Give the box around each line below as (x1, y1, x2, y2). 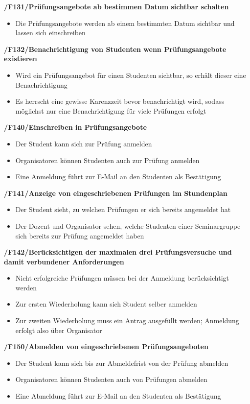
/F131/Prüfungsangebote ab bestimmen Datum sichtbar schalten (4, 1, 229, 11)
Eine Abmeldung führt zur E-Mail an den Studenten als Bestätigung (15, 391, 221, 401)
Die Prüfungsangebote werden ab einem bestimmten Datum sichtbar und (15, 18, 235, 28)
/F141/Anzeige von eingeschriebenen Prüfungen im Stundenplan (4, 188, 227, 198)
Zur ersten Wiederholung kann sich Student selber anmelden (15, 299, 197, 309)
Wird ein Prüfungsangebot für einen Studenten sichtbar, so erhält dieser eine (15, 70, 246, 80)
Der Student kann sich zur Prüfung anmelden (15, 138, 152, 148)
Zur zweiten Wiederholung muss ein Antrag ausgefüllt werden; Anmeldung (15, 315, 239, 326)
